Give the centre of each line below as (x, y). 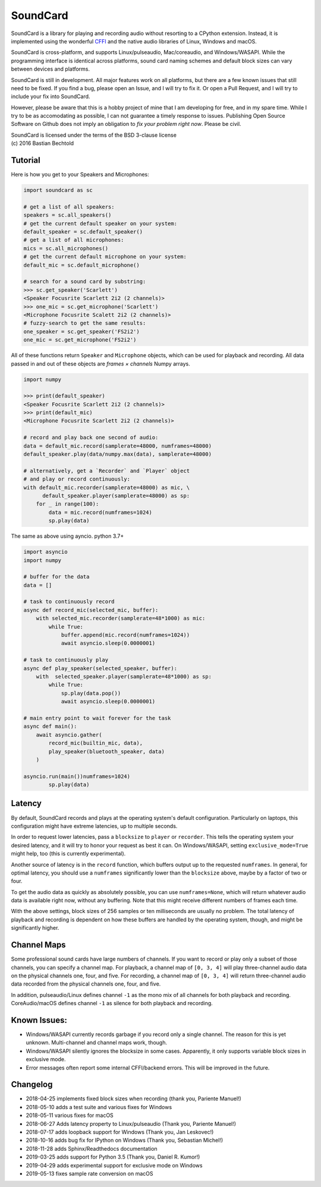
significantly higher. (35, 928)
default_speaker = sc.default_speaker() (83, 232)
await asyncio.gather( (69, 735)
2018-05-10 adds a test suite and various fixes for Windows (99, 1107)
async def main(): (50, 727)
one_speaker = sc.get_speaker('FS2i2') (81, 332)
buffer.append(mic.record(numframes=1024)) (125, 635)
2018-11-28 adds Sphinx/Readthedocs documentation (92, 1148)
